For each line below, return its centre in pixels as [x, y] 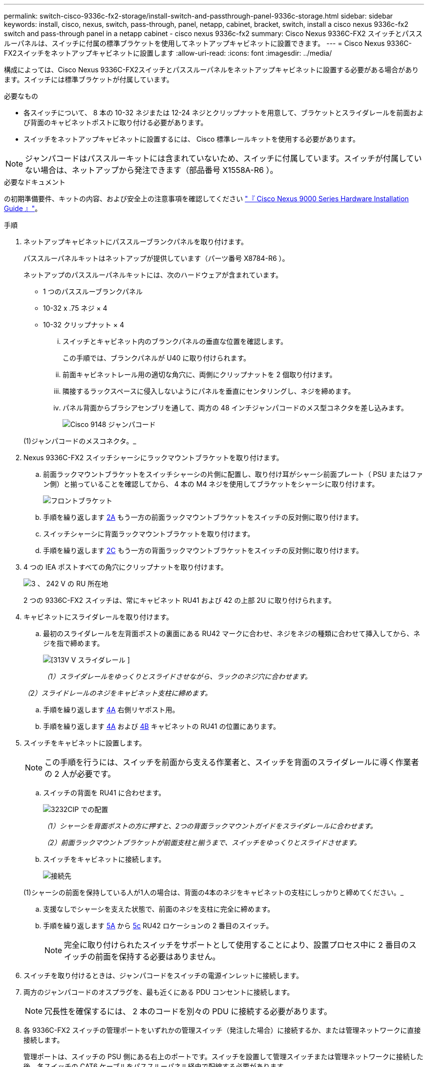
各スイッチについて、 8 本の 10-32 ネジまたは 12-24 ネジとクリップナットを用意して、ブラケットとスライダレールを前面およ [224, 113]
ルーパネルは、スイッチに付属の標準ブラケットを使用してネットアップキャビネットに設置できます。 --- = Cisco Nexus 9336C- [208, 43]
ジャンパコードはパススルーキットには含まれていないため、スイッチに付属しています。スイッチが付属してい [224, 158]
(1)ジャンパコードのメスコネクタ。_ [80, 441]
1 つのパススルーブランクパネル [93, 291]
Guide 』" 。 [23, 208]
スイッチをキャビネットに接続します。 [104, 859]
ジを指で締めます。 [74, 643]
